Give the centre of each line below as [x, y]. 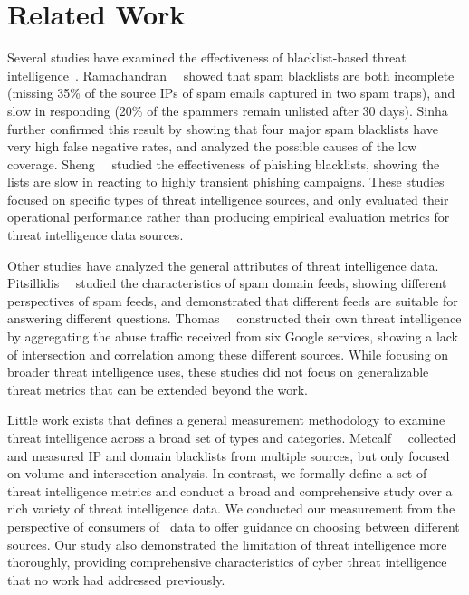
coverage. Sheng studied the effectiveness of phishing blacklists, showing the [224, 163]
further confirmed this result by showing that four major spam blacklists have [223, 128]
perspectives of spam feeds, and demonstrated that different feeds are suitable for [233, 300]
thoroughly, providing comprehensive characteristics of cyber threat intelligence [227, 562]
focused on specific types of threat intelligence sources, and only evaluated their [228, 199]
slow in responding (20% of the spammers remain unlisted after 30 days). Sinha [228, 110]
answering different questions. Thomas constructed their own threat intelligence [234, 318]
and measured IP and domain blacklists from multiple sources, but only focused [229, 455]
